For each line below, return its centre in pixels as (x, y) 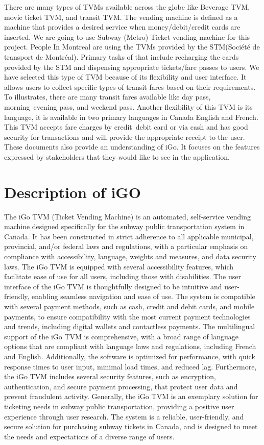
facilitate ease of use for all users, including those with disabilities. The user (123, 276)
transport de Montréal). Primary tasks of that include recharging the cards (122, 56)
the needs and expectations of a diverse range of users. (89, 436)
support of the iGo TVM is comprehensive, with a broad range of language (122, 336)
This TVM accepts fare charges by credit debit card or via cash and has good (126, 127)
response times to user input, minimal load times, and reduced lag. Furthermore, (130, 366)
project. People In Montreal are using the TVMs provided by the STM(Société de (132, 47)
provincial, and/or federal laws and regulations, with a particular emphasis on (126, 246)
